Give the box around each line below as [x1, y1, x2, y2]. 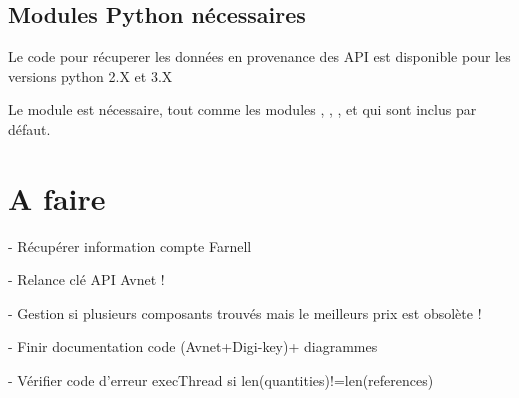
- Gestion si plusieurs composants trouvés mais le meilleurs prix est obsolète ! [8, 302, 482, 323]
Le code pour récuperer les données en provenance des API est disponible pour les [8, 46, 511, 67]
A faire [8, 177, 106, 218]
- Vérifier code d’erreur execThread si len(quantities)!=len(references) [8, 370, 434, 391]
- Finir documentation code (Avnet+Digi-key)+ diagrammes [8, 336, 378, 357]
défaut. [8, 118, 51, 139]
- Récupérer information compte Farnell [8, 235, 252, 256]
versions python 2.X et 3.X [8, 65, 173, 86]
